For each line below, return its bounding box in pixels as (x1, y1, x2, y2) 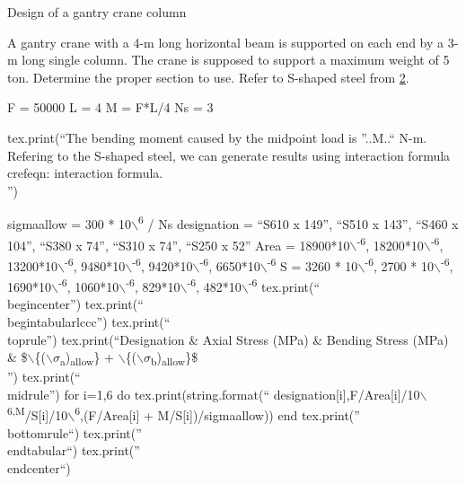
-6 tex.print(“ (248, 275, 321, 295)
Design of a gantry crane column (7, 3, 187, 21)
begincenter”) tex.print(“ (7, 295, 144, 313)
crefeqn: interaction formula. (7, 163, 163, 182)
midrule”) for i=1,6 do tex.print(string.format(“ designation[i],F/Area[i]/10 (7, 384, 420, 403)
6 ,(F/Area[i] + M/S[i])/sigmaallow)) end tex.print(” (75, 403, 360, 425)
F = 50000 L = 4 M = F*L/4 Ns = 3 (7, 98, 214, 117)
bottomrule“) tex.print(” (7, 423, 142, 442)
